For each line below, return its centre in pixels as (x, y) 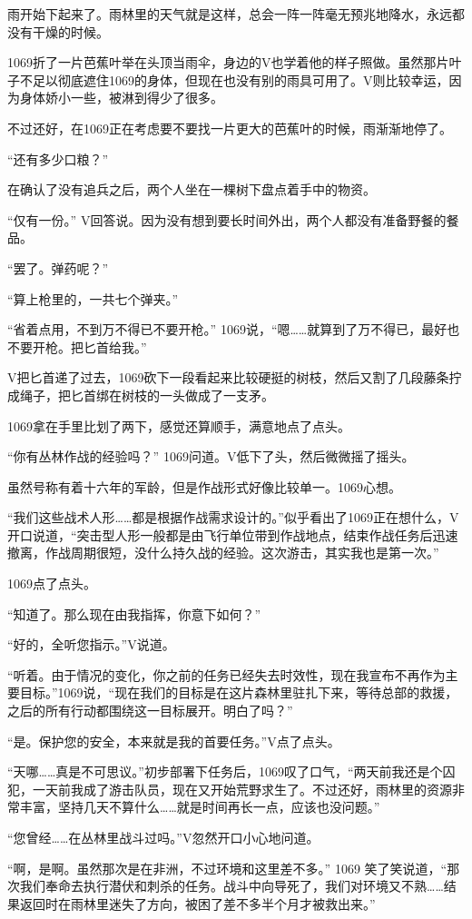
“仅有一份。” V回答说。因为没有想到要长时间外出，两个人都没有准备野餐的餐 (233, 219)
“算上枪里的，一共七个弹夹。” (93, 298)
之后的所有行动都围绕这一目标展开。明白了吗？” (150, 711)
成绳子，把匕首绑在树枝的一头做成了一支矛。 (141, 395)
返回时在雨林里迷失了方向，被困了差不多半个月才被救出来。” (197, 903)
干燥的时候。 (70, 31)
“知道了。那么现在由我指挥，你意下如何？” (134, 613)
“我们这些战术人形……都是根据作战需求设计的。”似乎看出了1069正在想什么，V (233, 517)
